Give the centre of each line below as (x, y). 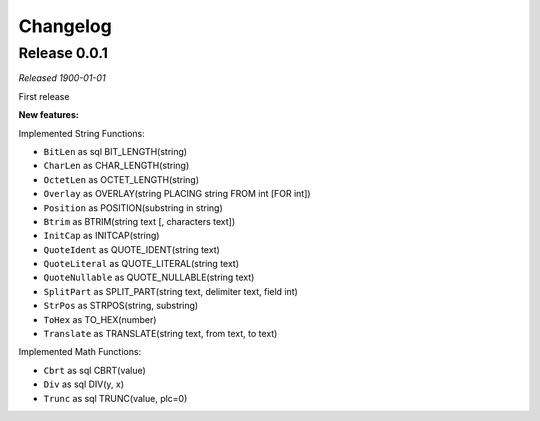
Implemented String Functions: (81, 133)
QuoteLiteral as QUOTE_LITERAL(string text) (141, 264)
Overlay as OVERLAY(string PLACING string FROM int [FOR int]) (177, 194)
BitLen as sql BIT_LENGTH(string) (115, 151)
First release (44, 96)
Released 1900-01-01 (62, 78)
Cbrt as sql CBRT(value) (95, 370)
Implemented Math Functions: (80, 352)
